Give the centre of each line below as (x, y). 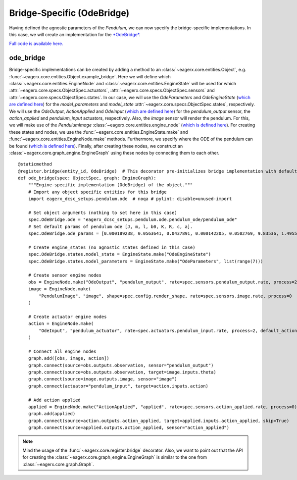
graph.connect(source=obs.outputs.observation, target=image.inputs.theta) (122, 372)
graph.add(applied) (52, 414)
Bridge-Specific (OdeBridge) (69, 13)
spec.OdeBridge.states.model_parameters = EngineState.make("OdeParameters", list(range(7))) (146, 261)
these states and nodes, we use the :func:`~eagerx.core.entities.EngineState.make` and (99, 132)
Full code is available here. (36, 44)
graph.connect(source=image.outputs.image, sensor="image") (103, 379)
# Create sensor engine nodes (65, 275)
